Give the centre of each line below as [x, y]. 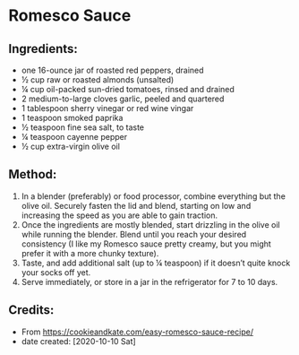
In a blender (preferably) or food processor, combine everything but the [153, 196]
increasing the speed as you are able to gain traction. [120, 215]
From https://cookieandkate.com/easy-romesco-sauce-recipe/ [137, 332]
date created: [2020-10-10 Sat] [78, 341]
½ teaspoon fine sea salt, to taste [83, 127]
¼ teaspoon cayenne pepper [74, 137]
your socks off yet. [56, 272]
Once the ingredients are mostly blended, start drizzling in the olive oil [150, 224]
